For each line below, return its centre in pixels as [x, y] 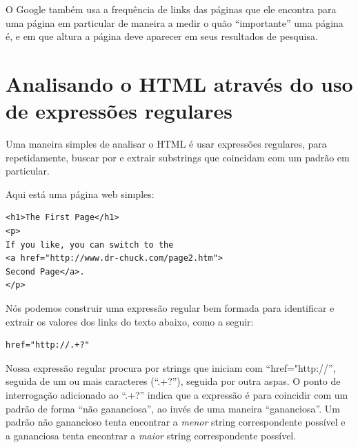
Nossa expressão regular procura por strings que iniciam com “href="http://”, [171, 367]
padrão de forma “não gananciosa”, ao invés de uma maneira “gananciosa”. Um [173, 408]
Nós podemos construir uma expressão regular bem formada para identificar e [170, 308]
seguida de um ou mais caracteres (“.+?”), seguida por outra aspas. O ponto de [173, 381]
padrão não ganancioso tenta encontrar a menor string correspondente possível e [176, 422]
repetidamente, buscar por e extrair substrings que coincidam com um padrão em [178, 157]
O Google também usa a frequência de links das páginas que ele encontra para [171, 9]
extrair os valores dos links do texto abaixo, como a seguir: [130, 321]
